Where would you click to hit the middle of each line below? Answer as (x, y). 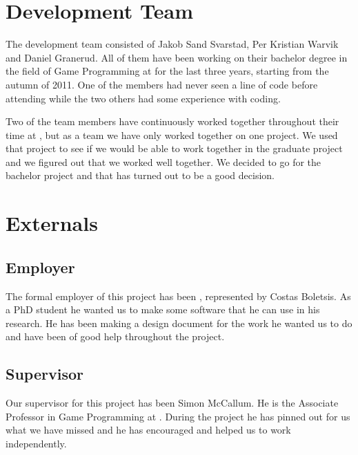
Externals (52, 223)
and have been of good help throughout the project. (115, 336)
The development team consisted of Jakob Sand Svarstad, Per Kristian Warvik (172, 44)
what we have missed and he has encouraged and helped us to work (148, 430)
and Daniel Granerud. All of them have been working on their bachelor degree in (177, 57)
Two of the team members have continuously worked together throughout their (172, 121)
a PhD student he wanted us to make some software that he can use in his (163, 309)
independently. (36, 443)
